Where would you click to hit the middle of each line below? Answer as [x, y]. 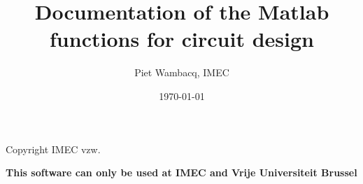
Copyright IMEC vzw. [53, 149]
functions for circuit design [182, 39]
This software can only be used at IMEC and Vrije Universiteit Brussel [181, 172]
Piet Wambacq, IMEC [182, 72]
